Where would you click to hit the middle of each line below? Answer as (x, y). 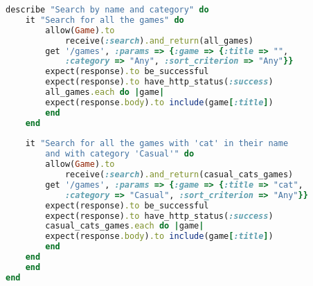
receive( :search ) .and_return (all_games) (159, 41)
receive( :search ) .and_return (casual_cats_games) (179, 175)
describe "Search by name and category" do (107, 10)
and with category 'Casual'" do (120, 154)
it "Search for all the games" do (105, 20)
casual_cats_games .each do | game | (125, 226)
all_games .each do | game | (105, 92)
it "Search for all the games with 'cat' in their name (157, 144)
